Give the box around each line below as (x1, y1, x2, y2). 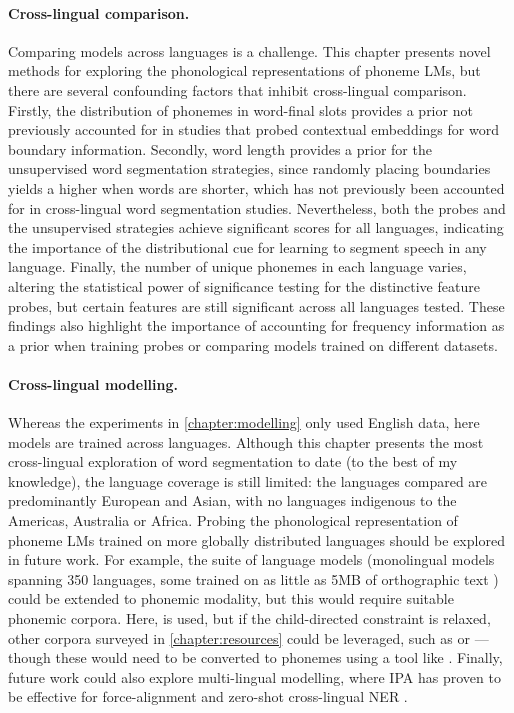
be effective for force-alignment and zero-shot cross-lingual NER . (8, 686, 408, 707)
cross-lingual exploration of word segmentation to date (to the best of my (8, 451, 458, 472)
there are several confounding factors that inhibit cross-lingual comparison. (8, 79, 467, 100)
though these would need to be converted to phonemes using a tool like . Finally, (8, 647, 503, 668)
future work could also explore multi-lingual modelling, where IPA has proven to (8, 666, 501, 687)
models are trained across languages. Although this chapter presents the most (8, 431, 484, 452)
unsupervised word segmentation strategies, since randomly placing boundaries (8, 158, 491, 179)
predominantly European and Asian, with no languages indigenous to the (8, 490, 457, 511)
